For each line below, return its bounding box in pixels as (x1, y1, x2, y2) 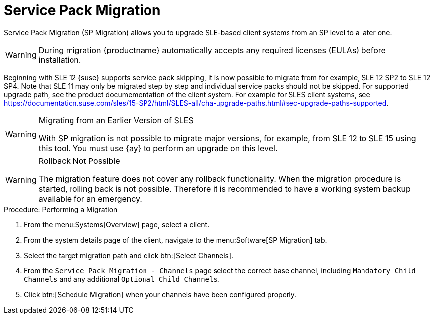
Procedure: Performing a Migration (4, 205, 118, 213)
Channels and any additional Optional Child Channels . (24, 274, 219, 283)
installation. (38, 54, 81, 65)
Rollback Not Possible (38, 156, 120, 166)
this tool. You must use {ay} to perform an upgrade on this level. (38, 143, 278, 153)
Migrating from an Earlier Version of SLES (38, 115, 194, 125)
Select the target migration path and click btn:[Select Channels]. (24, 251, 234, 260)
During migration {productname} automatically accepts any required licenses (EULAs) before (38, 45, 386, 55)
